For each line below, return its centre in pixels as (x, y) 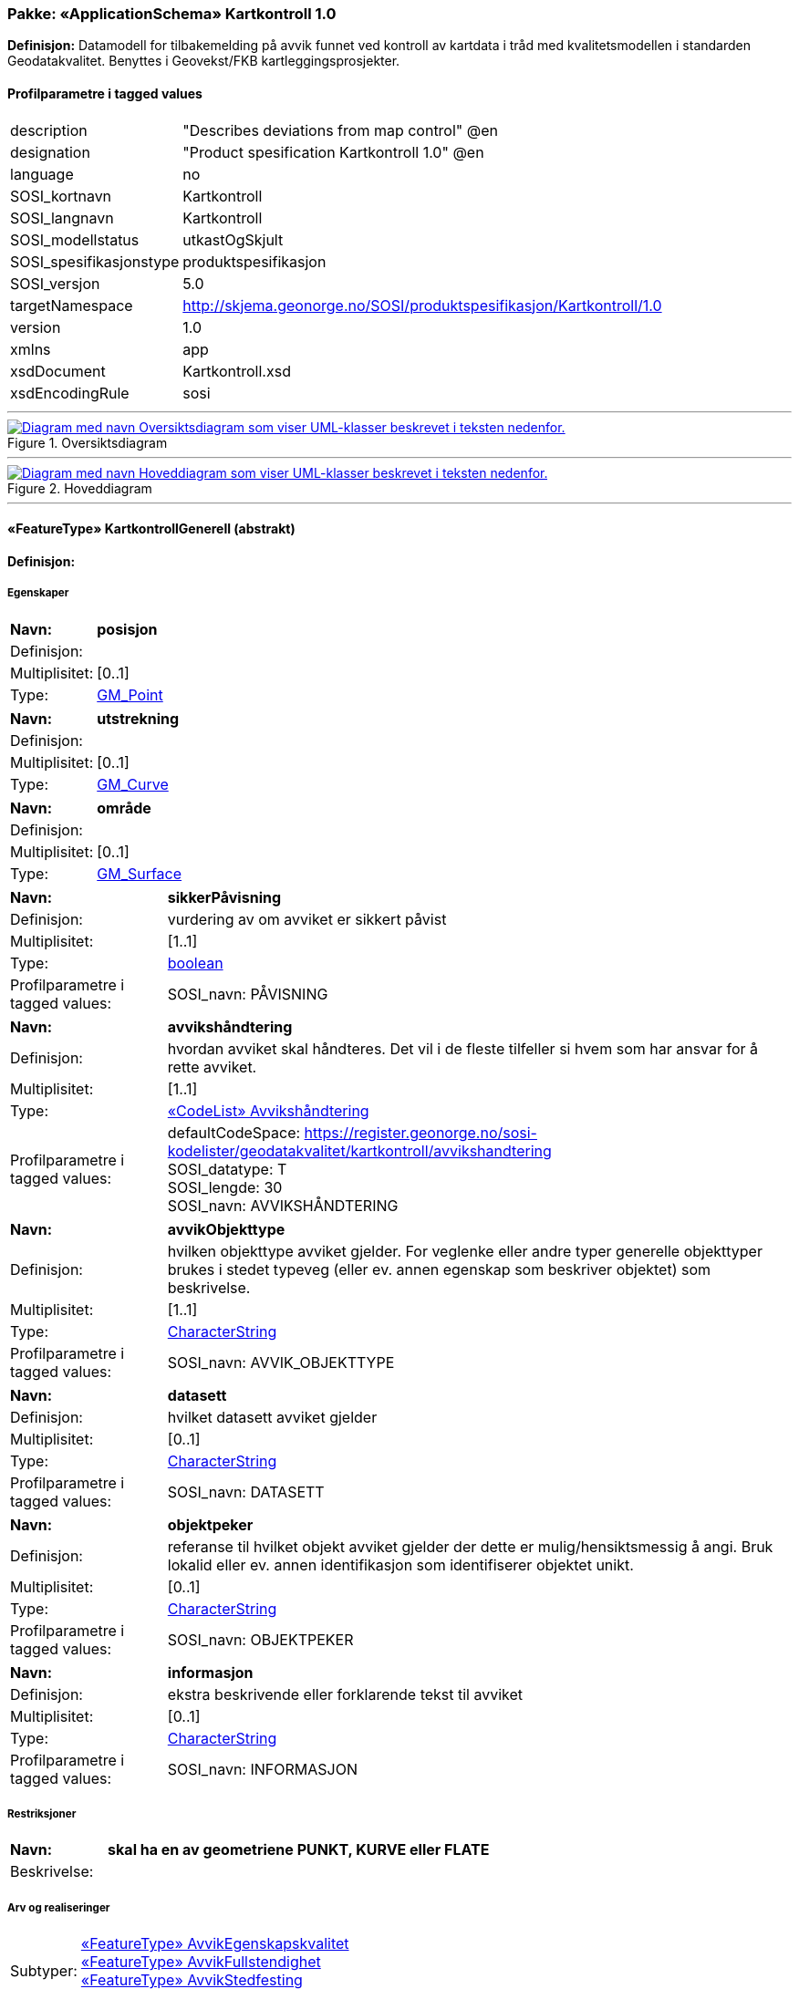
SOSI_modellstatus (75, 239)
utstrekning (138, 718)
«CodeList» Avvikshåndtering (268, 1110)
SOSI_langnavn (62, 218)
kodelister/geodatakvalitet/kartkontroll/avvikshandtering (359, 1150)
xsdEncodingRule (70, 393)
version (36, 327)
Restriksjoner (42, 1813)
